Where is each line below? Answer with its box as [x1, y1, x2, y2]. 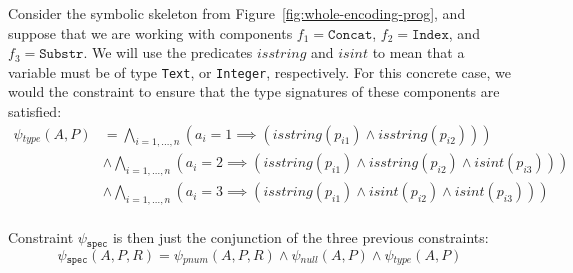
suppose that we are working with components [8, 22, 293, 43]
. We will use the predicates [83, 42, 253, 63]
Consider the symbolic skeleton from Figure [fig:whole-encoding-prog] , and [8, 3, 466, 23]
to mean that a [372, 42, 465, 63]
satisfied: [8, 101, 62, 122]
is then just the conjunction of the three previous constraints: [112, 227, 489, 248]
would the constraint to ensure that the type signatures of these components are [8, 81, 500, 102]
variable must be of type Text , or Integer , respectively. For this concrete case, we [8, 61, 511, 82]
